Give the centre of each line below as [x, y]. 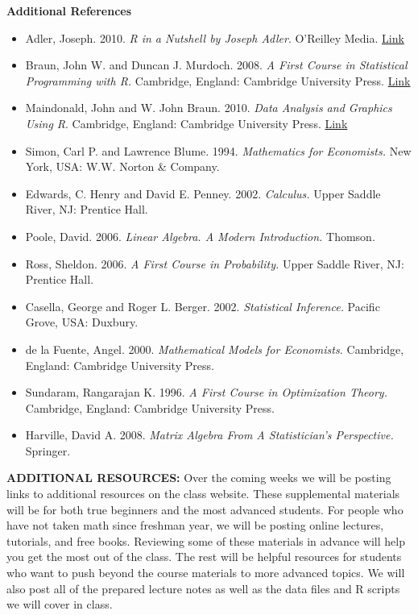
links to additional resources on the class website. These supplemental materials [203, 494]
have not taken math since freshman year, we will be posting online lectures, [195, 525]
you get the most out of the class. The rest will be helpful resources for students [204, 557]
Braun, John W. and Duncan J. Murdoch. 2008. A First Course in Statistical [216, 65]
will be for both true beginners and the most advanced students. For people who [205, 509]
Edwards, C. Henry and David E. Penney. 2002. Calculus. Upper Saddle [203, 193]
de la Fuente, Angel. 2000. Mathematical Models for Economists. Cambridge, [215, 349]
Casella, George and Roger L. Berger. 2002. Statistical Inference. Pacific [203, 306]
